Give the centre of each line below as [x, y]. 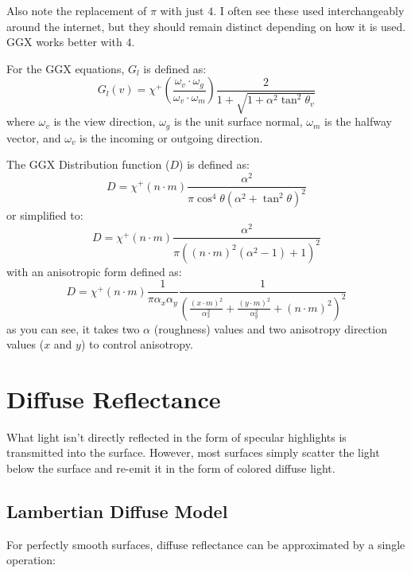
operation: [31, 560]
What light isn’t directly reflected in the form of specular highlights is [176, 437]
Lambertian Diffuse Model [117, 511]
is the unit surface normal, [238, 121]
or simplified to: [45, 215]
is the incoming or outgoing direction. [171, 137]
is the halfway [358, 121]
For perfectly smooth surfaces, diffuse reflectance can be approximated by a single [206, 544]
